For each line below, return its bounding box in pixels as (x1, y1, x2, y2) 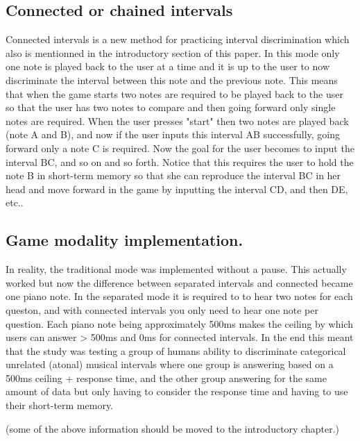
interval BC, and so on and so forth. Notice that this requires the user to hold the (6, 154, 354, 169)
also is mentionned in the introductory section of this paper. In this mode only (6, 45, 340, 60)
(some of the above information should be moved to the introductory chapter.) (6, 421, 339, 435)
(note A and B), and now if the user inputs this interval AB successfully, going (6, 127, 340, 142)
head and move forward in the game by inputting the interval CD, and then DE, (6, 181, 348, 196)
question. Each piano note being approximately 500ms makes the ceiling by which (6, 316, 353, 331)
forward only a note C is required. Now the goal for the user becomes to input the (6, 140, 354, 155)
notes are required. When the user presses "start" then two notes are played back (6, 113, 349, 128)
